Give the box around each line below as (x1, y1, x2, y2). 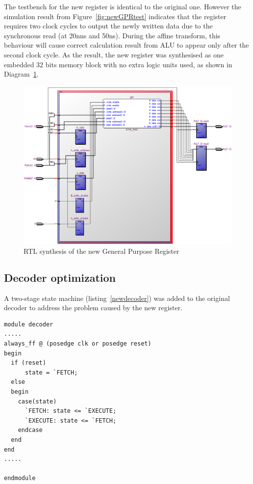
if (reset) (11, 359, 46, 367)
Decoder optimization (4, 269, 116, 285)
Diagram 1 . (4, 69, 39, 79)
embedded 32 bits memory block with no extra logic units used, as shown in (4, 59, 232, 69)
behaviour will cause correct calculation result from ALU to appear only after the (4, 40, 249, 50)
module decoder (4, 321, 53, 328)
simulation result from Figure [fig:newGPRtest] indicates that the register (4, 11, 227, 21)
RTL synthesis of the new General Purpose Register (24, 245, 179, 256)
